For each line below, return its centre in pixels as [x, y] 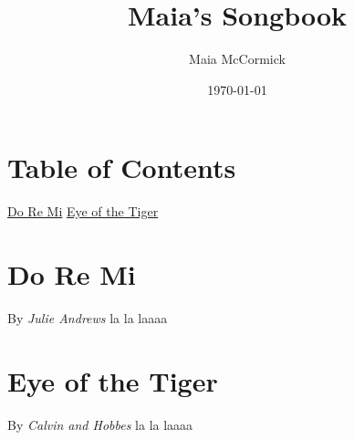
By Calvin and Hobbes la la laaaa [100, 424]
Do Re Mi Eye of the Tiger [83, 211]
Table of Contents [122, 168]
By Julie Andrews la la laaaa [88, 317]
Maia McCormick [237, 59]
